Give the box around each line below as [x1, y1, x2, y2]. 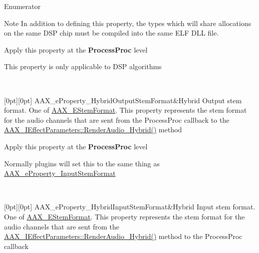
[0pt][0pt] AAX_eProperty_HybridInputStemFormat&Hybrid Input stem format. [4, 201, 255, 212]
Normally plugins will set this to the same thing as [4, 158, 160, 168]
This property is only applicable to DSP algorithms [4, 61, 162, 72]
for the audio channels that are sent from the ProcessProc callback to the [4, 114, 229, 125]
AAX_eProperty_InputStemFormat [4, 168, 116, 178]
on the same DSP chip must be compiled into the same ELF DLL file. [4, 28, 219, 38]
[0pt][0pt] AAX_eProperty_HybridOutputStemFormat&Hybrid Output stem [4, 95, 242, 105]
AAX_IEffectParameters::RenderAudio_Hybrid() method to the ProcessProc [4, 231, 242, 241]
